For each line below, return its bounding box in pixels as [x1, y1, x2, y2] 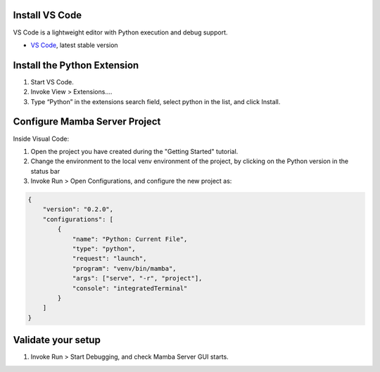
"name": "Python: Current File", [72, 235, 188, 243]
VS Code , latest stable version [30, 41, 119, 49]
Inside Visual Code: [13, 134, 70, 143]
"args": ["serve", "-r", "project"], [72, 274, 203, 283]
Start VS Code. [30, 77, 74, 86]
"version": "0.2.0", [42, 205, 114, 214]
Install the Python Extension [13, 59, 139, 71]
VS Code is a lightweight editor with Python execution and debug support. [13, 28, 228, 37]
